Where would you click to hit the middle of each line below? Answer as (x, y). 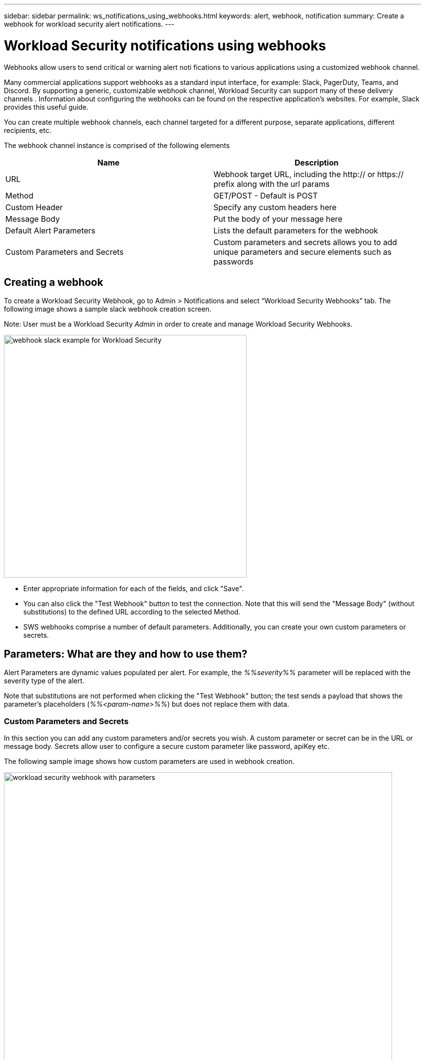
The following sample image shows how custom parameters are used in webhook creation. (149, 761)
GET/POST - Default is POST (266, 195)
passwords (234, 261)
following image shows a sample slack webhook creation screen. (108, 309)
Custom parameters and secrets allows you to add (305, 242)
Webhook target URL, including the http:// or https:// (309, 174)
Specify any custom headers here (275, 207)
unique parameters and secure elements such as (303, 252)
